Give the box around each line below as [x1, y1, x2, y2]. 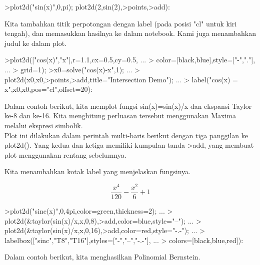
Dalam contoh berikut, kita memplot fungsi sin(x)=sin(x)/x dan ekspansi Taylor [4, 100, 252, 111]
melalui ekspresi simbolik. [4, 120, 83, 130]
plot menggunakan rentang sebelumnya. [4, 149, 126, 160]
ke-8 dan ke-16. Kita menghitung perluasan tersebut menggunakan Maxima [4, 110, 236, 121]
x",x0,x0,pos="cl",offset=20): [4, 84, 92, 94]
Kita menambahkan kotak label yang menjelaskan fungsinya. [4, 166, 190, 177]
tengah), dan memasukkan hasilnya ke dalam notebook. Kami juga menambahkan [4, 28, 256, 38]
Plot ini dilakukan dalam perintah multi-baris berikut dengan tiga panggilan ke [4, 130, 248, 140]
